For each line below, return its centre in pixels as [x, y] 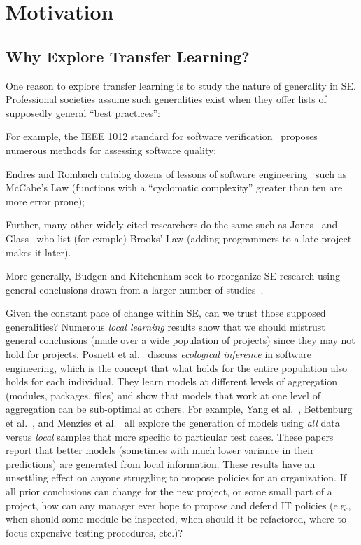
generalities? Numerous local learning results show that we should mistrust [165, 326]
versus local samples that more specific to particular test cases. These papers [170, 436]
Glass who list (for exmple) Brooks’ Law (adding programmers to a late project [179, 238]
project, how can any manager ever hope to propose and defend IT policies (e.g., [178, 505]
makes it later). [38, 252]
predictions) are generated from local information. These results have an [161, 463]
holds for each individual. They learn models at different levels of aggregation [172, 381]
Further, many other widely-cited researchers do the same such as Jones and [172, 225]
